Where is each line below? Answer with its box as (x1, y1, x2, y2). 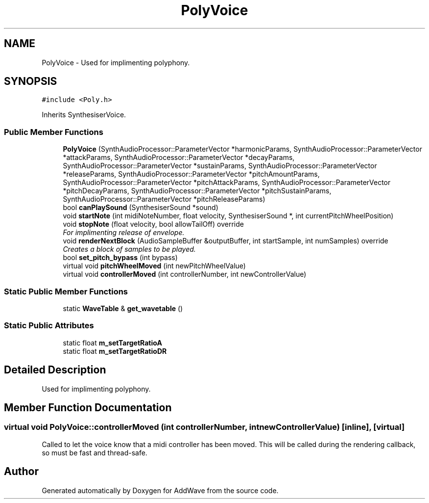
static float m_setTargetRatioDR (63, 346, 167, 355)
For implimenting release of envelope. (63, 228, 185, 237)
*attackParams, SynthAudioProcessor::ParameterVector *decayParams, (63, 153, 295, 162)
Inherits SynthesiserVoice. (42, 110, 126, 119)
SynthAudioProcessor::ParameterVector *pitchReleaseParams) (63, 195, 265, 204)
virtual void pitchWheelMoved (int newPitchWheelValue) (63, 262, 246, 270)
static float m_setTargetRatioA (63, 338, 162, 347)
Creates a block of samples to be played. (63, 245, 196, 254)
